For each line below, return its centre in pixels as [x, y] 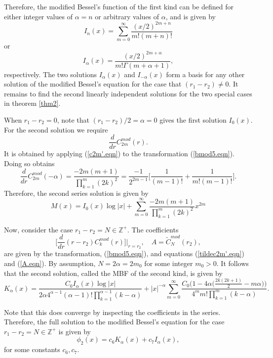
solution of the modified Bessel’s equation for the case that [93, 84]
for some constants [32, 349]
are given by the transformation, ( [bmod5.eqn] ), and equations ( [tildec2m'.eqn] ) [124, 253]
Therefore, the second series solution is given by [76, 193]
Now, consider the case [39, 229]
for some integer [169, 263]
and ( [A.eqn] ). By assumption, [50, 263]
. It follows [233, 263]
